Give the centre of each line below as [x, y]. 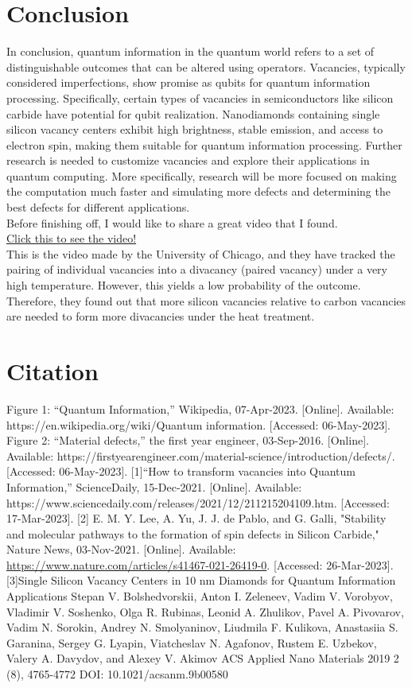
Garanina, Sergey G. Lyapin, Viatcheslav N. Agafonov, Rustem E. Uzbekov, [192, 642]
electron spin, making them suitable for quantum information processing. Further [204, 144]
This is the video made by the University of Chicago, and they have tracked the [201, 253]
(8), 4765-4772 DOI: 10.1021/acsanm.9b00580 [117, 674]
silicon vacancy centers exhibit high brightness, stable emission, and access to [195, 129]
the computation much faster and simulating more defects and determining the [198, 191]
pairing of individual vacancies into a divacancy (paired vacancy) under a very [197, 269]
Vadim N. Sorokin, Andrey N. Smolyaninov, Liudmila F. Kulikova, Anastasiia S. [202, 627]
